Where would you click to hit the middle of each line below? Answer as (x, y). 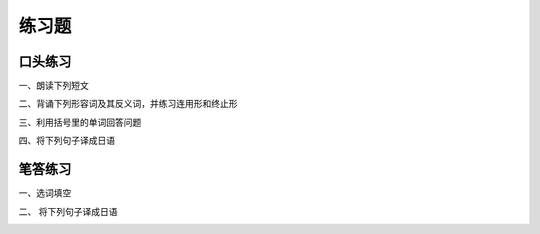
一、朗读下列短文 (53, 86)
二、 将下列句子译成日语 (68, 211)
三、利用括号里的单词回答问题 (80, 122)
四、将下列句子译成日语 (66, 141)
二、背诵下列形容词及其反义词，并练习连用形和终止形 (128, 104)
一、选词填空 (45, 193)
